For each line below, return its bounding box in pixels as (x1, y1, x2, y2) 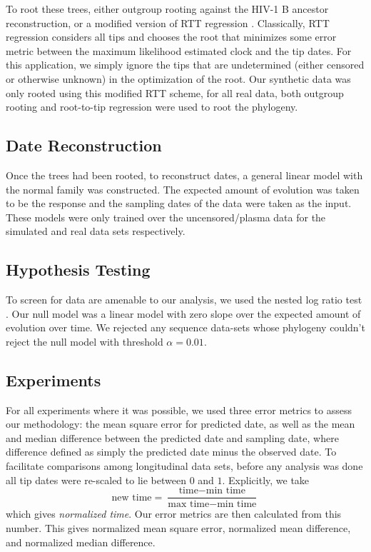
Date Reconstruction (6, 134, 162, 156)
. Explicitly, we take (222, 472, 310, 487)
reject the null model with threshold (6, 333, 163, 348)
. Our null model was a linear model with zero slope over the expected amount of (6, 306, 361, 321)
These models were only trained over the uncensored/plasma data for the (6, 209, 326, 224)
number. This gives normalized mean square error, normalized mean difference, (6, 520, 351, 535)
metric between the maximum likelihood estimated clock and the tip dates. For (6, 43, 352, 58)
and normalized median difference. (6, 534, 156, 549)
